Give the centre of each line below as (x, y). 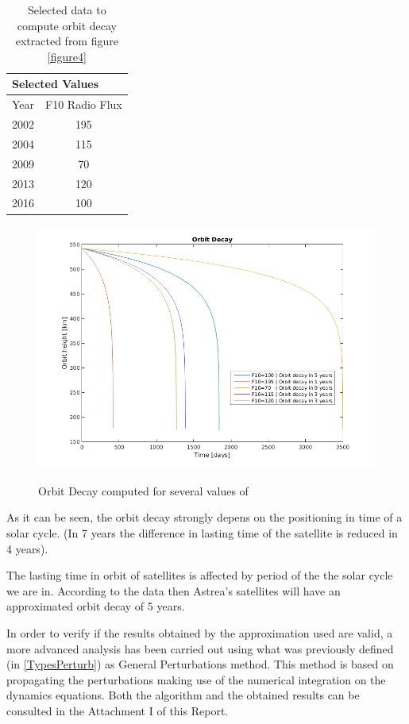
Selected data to (67, 10)
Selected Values (56, 84)
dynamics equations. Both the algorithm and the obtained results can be (183, 695)
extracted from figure (67, 41)
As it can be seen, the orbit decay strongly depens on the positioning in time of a (204, 517)
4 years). (27, 548)
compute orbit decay (67, 25)
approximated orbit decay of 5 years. (96, 606)
